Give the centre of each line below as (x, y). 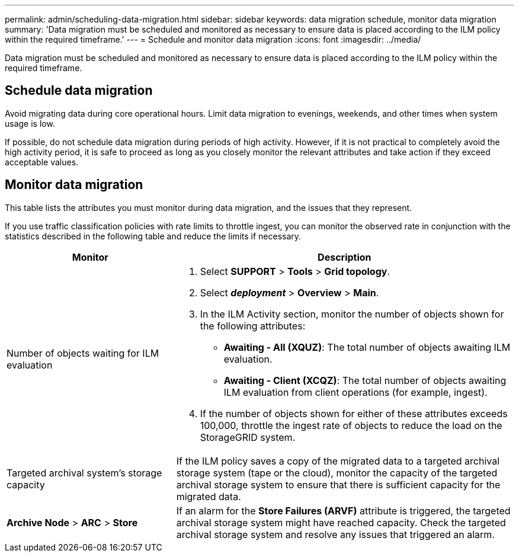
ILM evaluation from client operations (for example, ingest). (355, 392)
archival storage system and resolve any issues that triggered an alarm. (335, 534)
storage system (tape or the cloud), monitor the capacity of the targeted (337, 473)
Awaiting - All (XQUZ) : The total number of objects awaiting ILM (367, 347)
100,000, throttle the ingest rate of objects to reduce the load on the (351, 425)
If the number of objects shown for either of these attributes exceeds (354, 413)
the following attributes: (253, 326)
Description (345, 257)
